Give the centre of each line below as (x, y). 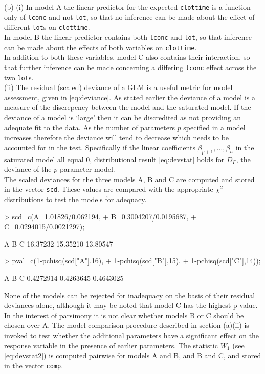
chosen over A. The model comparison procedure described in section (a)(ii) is (127, 325)
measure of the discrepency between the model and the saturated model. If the (128, 107)
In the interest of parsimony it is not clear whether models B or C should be (124, 315)
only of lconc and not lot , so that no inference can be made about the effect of (129, 17)
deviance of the (28, 169)
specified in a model (214, 127)
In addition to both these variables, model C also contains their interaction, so (127, 57)
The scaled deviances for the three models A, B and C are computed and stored (129, 179)
